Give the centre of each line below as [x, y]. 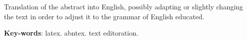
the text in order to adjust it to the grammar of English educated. [104, 16]
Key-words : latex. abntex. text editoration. [71, 33]
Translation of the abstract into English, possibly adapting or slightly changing [123, 6]
